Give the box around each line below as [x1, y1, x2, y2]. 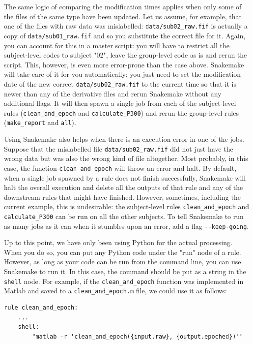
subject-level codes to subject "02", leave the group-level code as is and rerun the [4, 50, 247, 60]
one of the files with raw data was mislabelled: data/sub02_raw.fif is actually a [4, 21, 248, 31]
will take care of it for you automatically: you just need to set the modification [4, 69, 241, 79]
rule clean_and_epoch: [4, 304, 78, 311]
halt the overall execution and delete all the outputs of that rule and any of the [4, 182, 243, 192]
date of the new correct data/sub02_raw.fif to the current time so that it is [4, 78, 236, 89]
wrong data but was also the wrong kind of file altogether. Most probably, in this [4, 153, 248, 163]
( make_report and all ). [4, 117, 76, 127]
